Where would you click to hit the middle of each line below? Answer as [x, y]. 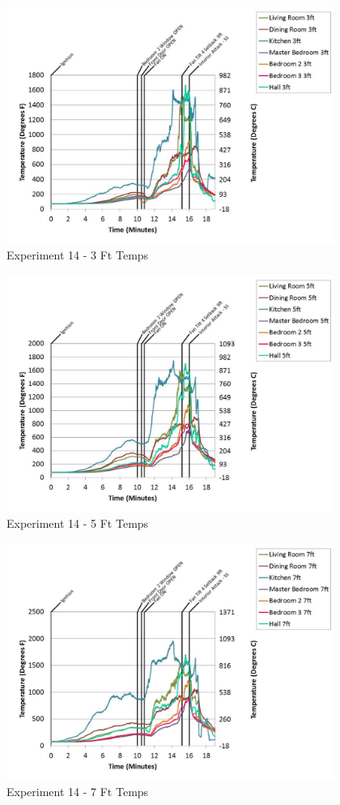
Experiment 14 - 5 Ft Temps [78, 523]
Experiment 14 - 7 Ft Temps [78, 792]
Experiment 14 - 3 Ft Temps [78, 255]
